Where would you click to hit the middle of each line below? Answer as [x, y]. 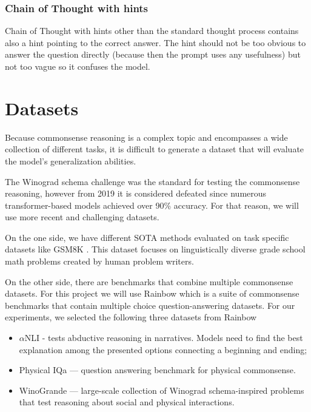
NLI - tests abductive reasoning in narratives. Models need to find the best [164, 338]
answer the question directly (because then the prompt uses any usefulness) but [153, 54]
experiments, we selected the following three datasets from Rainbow [131, 317]
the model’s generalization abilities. [71, 160]
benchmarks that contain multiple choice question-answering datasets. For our [150, 305]
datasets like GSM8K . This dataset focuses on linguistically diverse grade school [155, 249]
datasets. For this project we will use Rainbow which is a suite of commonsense [152, 293]
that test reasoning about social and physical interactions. [127, 402]
